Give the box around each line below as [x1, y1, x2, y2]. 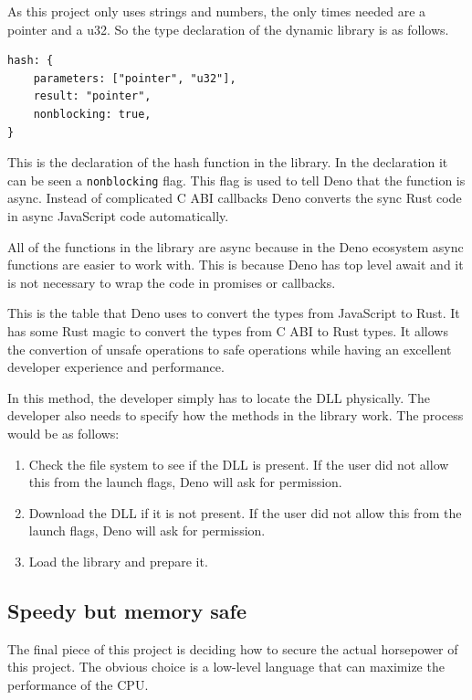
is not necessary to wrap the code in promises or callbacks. [7, 272, 336, 292]
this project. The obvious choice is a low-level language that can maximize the [7, 657, 445, 676]
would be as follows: [7, 423, 120, 442]
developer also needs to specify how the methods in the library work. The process [7, 406, 464, 425]
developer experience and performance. [7, 357, 225, 377]
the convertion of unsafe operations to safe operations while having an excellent [7, 339, 452, 358]
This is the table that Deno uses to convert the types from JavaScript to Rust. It [7, 303, 460, 323]
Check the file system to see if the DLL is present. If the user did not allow [28, 454, 449, 473]
